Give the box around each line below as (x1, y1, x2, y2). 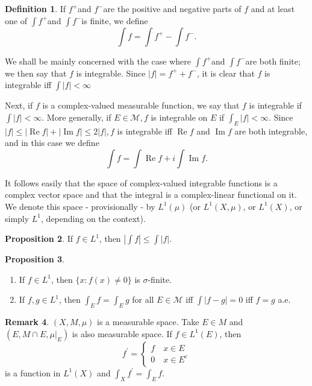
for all (132, 293, 154, 306)
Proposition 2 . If (5, 232, 73, 245)
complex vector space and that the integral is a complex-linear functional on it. (5, 188, 297, 201)
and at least (251, 2, 295, 14)
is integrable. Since (76, 66, 146, 79)
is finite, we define (81, 14, 148, 27)
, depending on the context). (41, 212, 146, 224)
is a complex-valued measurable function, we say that (42, 99, 240, 112)
